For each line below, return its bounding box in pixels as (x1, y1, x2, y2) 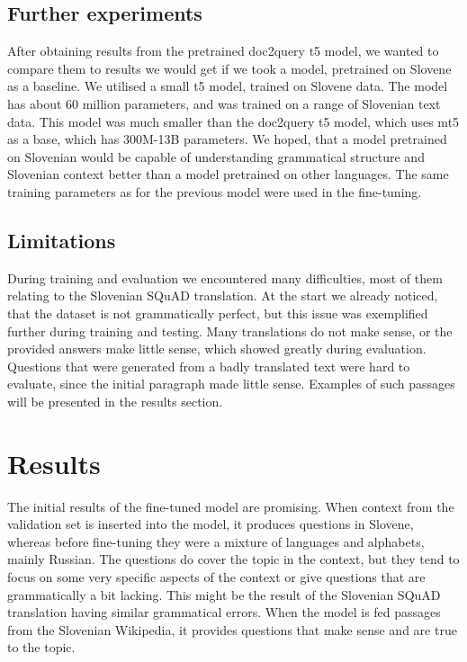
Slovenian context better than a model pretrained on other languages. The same (7, 165, 449, 183)
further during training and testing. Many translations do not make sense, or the (7, 321, 453, 340)
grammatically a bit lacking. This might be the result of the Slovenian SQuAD (7, 585, 441, 604)
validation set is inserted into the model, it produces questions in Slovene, (7, 514, 414, 533)
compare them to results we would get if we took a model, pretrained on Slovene (7, 58, 452, 77)
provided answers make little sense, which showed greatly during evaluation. (7, 339, 427, 358)
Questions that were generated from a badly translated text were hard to (7, 356, 410, 375)
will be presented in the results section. (7, 391, 223, 410)
